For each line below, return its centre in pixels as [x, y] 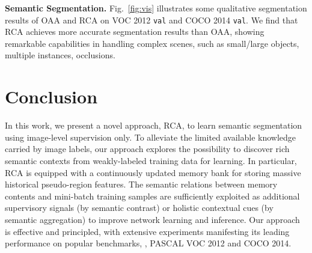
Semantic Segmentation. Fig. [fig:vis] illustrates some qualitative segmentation [156, 8]
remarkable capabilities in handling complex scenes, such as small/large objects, [152, 43]
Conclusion [51, 96]
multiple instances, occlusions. [60, 55]
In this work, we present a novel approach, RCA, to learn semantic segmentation [154, 125]
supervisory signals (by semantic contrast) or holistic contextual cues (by [139, 208]
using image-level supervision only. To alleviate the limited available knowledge [151, 137]
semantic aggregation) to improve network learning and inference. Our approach [152, 219]
